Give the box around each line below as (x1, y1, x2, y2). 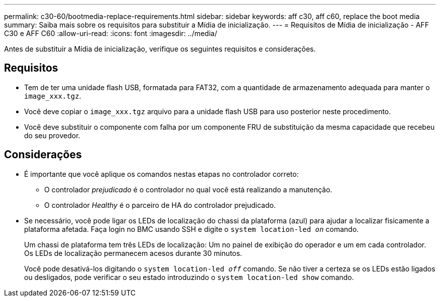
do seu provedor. (24, 131, 80, 140)
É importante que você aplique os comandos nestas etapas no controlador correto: (24, 169, 299, 178)
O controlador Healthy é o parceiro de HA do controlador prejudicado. (44, 200, 276, 209)
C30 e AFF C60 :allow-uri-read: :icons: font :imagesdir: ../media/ (4, 29, 217, 38)
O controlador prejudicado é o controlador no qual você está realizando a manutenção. (44, 185, 333, 194)
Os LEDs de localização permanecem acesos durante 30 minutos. (24, 248, 242, 257)
